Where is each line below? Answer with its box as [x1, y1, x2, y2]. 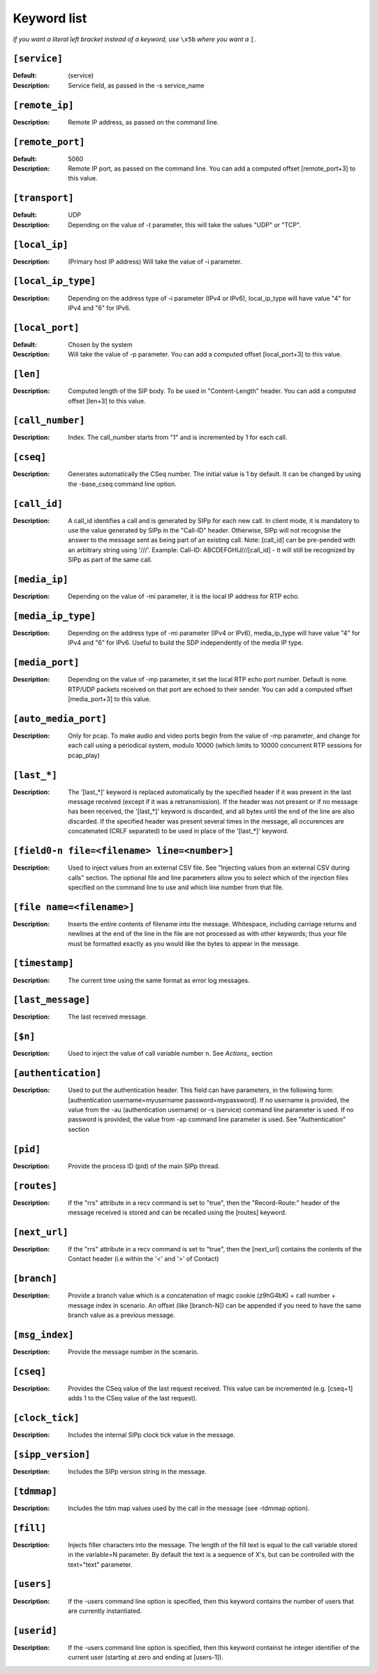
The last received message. [68, 1012, 148, 1021]
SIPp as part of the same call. [68, 556, 153, 564]
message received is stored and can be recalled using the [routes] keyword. [68, 1208, 287, 1216]
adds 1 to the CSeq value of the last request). [68, 1394, 198, 1402]
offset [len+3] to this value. [68, 396, 146, 405]
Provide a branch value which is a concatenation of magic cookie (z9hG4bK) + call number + [68, 1291, 337, 1300]
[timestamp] [13, 958, 75, 969]
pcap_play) [68, 751, 101, 759]
